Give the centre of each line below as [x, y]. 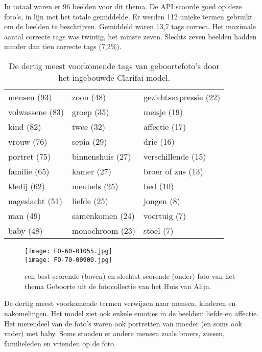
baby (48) [26, 230]
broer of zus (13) [173, 171]
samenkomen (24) [103, 215]
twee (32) [89, 126]
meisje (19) [163, 112]
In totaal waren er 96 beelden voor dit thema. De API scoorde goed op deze [123, 6]
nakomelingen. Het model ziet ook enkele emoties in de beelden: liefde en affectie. [132, 313]
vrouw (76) [28, 141]
